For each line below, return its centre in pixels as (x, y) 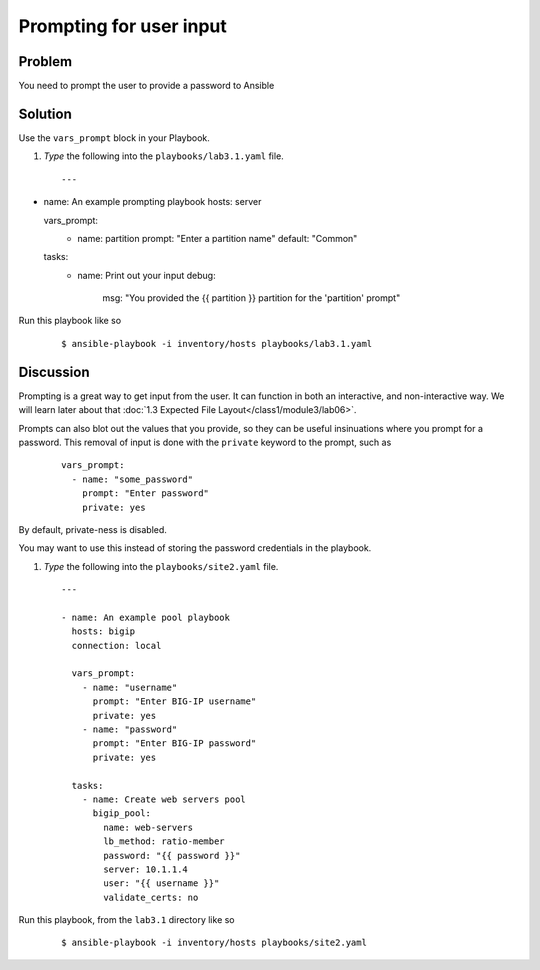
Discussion (54, 371)
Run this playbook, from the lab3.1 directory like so (126, 920)
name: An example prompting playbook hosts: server (152, 202)
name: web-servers (148, 827)
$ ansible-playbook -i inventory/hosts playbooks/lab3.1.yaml (217, 343)
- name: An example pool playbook (145, 617)
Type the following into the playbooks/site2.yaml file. (161, 566)
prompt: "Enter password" (145, 493)
